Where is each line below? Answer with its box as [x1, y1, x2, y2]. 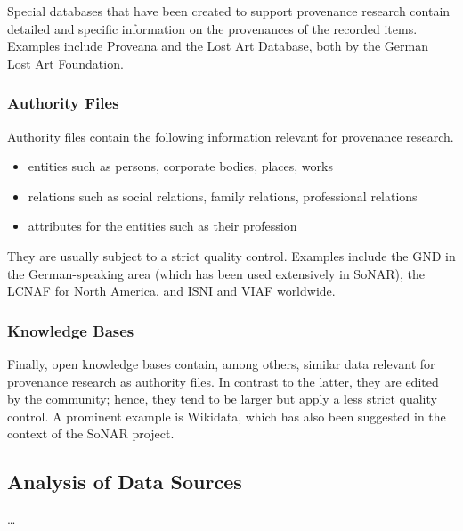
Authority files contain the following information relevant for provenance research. [7, 127, 454, 145]
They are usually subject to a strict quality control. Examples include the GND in [7, 246, 456, 265]
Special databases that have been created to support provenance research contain [7, 2, 451, 20]
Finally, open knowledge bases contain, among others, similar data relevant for [7, 354, 435, 372]
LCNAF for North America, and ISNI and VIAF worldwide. [7, 282, 336, 300]
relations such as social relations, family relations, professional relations [28, 186, 418, 205]
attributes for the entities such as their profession [28, 216, 297, 235]
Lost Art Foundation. [7, 53, 124, 72]
